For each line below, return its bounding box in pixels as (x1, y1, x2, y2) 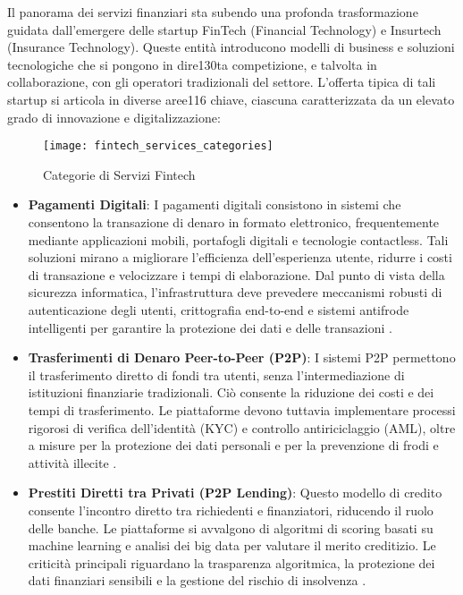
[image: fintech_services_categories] (43, 140, 274, 153)
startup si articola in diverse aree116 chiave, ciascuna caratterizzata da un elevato (7, 89, 455, 108)
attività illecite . (28, 453, 117, 472)
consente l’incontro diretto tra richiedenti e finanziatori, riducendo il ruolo (28, 500, 434, 519)
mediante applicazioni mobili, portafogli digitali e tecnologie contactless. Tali (28, 230, 449, 249)
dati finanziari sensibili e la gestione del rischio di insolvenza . (28, 571, 366, 590)
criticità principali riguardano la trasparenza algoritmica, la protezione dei (28, 553, 435, 572)
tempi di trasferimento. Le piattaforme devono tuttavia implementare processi (28, 400, 456, 419)
